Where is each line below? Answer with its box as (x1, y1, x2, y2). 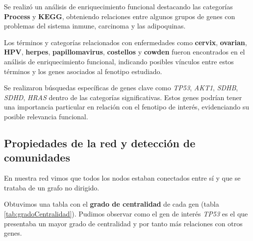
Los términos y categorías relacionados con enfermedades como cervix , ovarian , (4, 37, 247, 47)
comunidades (4, 150, 70, 165)
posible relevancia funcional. (4, 111, 88, 121)
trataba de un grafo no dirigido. (4, 182, 100, 192)
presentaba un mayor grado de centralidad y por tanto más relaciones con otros (4, 218, 243, 228)
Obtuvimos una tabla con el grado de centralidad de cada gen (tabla (4, 199, 219, 209)
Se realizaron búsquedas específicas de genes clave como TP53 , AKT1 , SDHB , (4, 82, 238, 93)
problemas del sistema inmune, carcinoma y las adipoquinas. (4, 21, 186, 31)
